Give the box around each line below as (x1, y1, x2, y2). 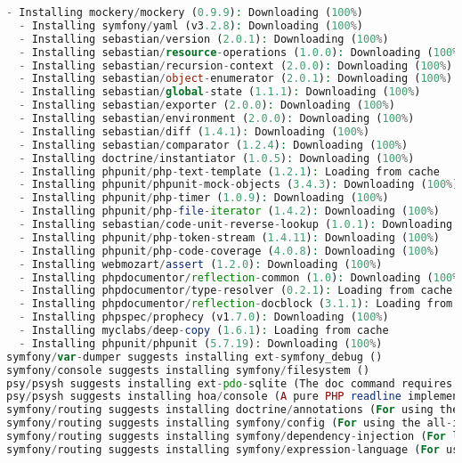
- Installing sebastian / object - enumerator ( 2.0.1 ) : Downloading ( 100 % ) (19, 72, 453, 85)
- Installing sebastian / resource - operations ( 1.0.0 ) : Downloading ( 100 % (19, 45, 459, 59)
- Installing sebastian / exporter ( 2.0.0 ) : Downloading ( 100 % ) (19, 99, 395, 112)
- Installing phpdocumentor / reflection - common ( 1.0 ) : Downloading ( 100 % (19, 271, 459, 284)
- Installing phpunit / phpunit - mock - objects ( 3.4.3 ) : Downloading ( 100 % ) (19, 178, 459, 191)
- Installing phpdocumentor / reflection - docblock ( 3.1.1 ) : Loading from (19, 297, 453, 311)
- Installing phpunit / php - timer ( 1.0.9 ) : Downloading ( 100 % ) (19, 191, 389, 205)
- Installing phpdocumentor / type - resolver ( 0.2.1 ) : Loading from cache (19, 284, 453, 297)
